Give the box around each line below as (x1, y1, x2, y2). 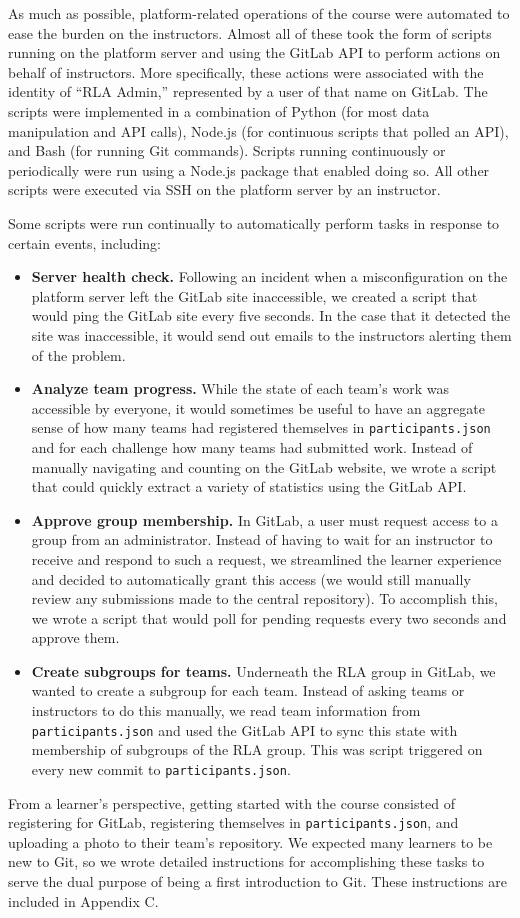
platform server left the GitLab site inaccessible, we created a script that (31, 285, 478, 306)
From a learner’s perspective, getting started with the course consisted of (8, 792, 455, 813)
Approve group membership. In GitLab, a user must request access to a (31, 509, 498, 530)
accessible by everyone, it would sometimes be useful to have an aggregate (31, 397, 485, 418)
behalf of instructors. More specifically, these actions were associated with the (8, 61, 484, 82)
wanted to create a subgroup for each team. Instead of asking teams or (31, 680, 465, 701)
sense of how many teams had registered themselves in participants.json (31, 417, 491, 438)
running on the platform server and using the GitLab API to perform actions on (8, 42, 501, 63)
